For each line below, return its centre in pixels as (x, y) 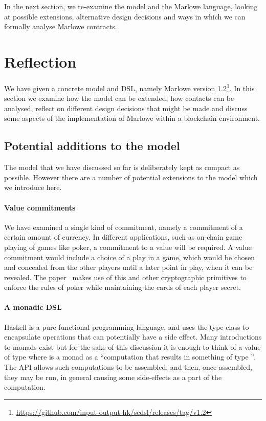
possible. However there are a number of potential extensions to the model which (131, 177)
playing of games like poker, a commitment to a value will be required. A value (128, 247)
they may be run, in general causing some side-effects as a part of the (113, 377)
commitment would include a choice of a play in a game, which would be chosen (130, 257)
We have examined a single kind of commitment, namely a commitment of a (124, 227)
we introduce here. (33, 187)
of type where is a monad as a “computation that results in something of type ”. (130, 357)
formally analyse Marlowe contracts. (61, 26)
